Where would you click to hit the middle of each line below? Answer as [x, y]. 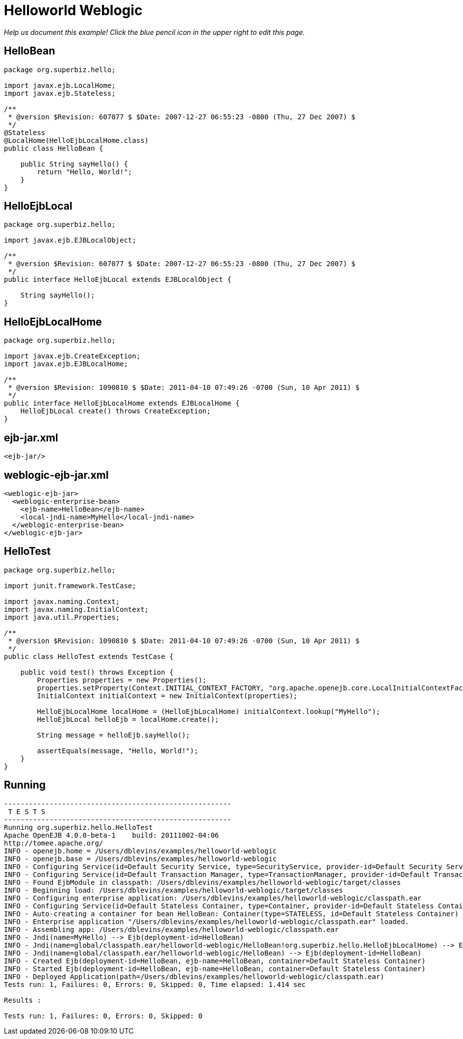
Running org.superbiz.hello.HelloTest [78, 827]
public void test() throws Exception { [97, 672]
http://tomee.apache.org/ [54, 843]
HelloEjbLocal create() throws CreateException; [116, 411]
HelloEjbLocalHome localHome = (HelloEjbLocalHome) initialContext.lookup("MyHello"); [209, 711]
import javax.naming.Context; [62, 601]
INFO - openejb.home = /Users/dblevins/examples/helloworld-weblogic [141, 851]
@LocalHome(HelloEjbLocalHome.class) [77, 140]
